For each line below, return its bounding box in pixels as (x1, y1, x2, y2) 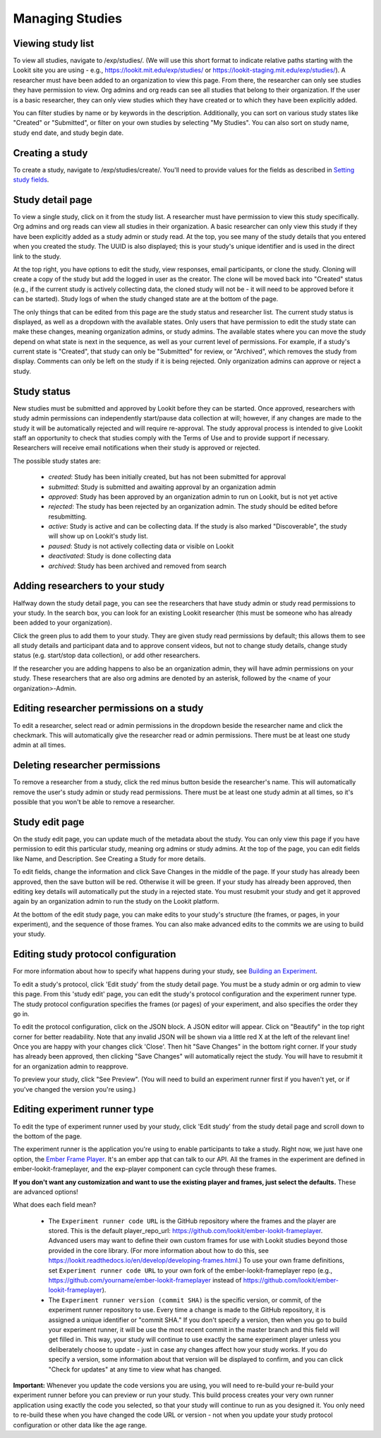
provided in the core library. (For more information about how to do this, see (48, 1246, 270, 1254)
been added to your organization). (13, 618, 112, 627)
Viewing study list (13, 37, 95, 49)
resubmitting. (48, 512, 87, 521)
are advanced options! (13, 1187, 79, 1196)
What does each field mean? (13, 1201, 97, 1209)
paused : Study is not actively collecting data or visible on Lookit (48, 541, 234, 550)
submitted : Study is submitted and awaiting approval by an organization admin (48, 483, 277, 491)
